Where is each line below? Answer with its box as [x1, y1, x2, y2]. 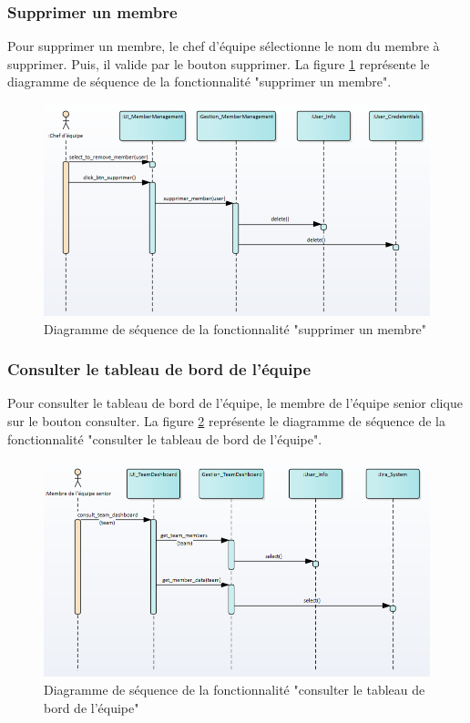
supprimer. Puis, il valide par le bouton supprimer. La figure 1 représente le [7, 54, 430, 73]
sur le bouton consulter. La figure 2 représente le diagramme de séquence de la [7, 412, 445, 430]
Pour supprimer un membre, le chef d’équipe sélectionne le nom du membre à [7, 36, 440, 56]
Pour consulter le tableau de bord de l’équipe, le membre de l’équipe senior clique [7, 393, 463, 412]
